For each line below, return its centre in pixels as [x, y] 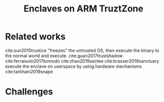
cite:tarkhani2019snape [29, 71]
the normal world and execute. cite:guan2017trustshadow [64, 56]
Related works [35, 37]
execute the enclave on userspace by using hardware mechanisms [74, 66]
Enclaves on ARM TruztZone [83, 9]
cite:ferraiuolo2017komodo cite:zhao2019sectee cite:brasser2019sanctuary [82, 61]
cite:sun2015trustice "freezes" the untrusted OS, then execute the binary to [82, 50]
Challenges [29, 92]
